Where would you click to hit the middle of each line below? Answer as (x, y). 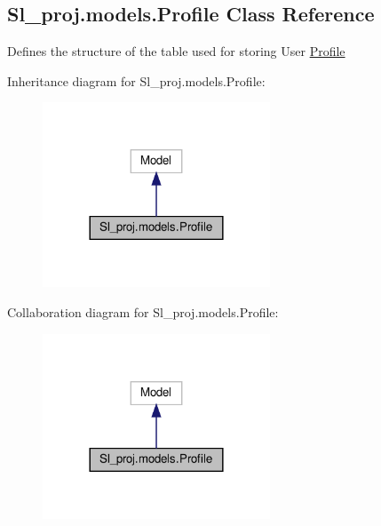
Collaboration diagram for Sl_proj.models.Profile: (143, 311)
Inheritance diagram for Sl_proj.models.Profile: (136, 80)
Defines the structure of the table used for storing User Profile (176, 51)
